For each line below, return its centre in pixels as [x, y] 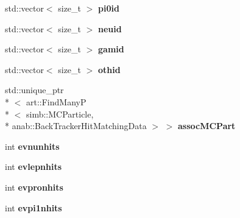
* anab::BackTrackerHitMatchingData [76, 126]
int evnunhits [32, 146]
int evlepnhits [34, 167]
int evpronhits [34, 187]
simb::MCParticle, [60, 114]
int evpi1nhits [34, 207]
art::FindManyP [56, 101]
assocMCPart [206, 126]
